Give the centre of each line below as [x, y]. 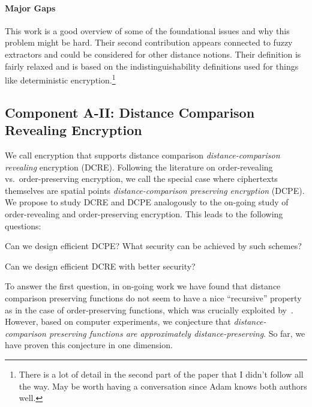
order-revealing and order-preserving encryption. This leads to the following [144, 213]
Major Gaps [30, 8]
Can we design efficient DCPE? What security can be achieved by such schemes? [153, 246]
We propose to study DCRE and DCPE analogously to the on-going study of [147, 202]
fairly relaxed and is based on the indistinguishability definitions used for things [152, 66]
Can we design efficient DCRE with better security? [100, 266]
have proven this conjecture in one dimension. [89, 345]
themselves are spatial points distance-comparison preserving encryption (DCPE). [155, 190]
